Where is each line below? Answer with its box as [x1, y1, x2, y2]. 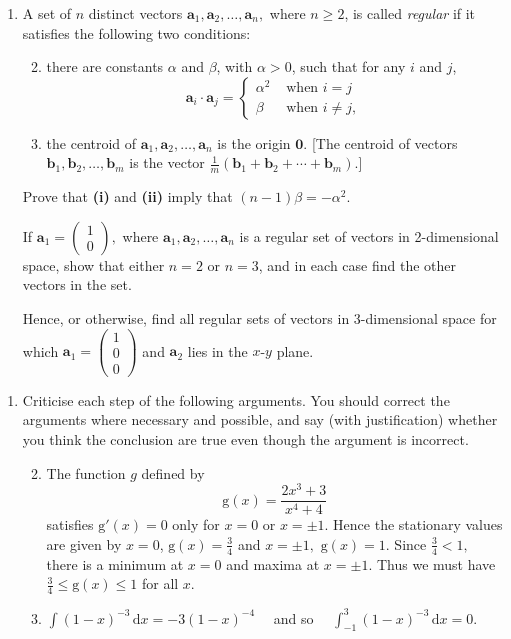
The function [46, 462, 126, 483]
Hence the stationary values [333, 514, 503, 535]
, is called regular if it [344, 3, 476, 23]
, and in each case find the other [258, 254, 457, 275]
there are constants [46, 56, 164, 77]
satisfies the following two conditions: [22, 22, 251, 43]
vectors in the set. [22, 274, 132, 295]
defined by [141, 462, 205, 483]
